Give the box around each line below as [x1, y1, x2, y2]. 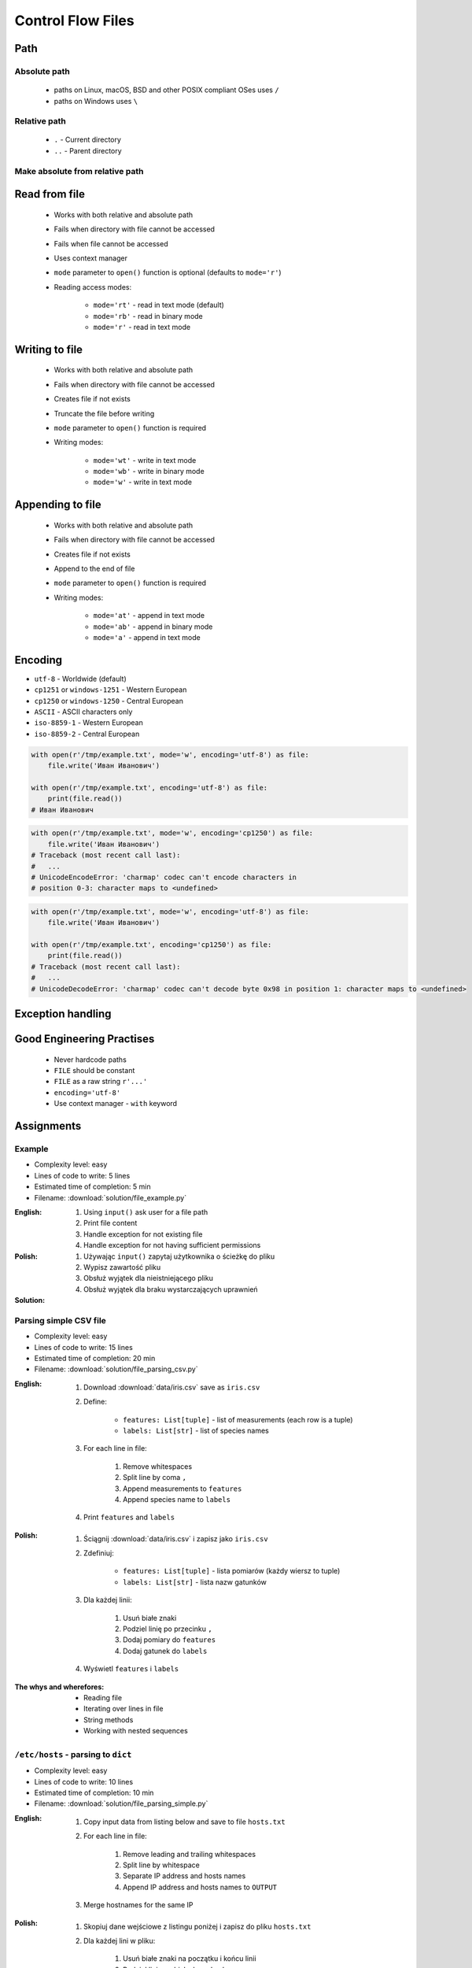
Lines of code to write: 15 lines [34, 1342, 133, 1352]
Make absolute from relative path [14, 165, 144, 176]
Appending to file [14, 498, 101, 512]
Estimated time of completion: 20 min [34, 1354, 156, 1363]
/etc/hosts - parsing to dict [14, 1748, 132, 1759]
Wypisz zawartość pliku [83, 1262, 161, 1271]
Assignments [14, 1119, 82, 1133]
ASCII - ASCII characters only [34, 707, 133, 716]
